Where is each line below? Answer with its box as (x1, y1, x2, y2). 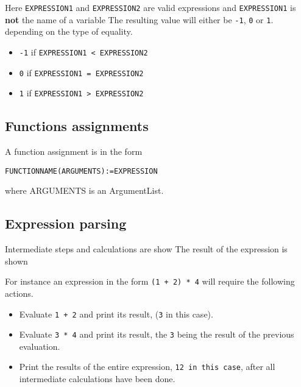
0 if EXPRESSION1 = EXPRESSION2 (19, 66, 144, 79)
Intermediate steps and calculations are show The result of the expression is (5, 243, 288, 255)
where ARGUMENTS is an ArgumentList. (5, 184, 164, 197)
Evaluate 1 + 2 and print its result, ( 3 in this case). (19, 307, 213, 320)
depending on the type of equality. (5, 25, 133, 38)
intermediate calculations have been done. (19, 372, 175, 385)
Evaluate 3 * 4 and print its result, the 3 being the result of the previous (19, 328, 294, 341)
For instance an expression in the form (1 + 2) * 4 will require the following (5, 275, 295, 288)
